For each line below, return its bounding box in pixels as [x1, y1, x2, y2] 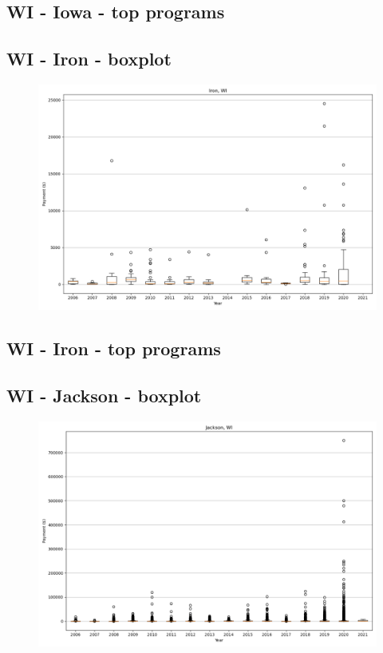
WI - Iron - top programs [6, 336, 221, 361]
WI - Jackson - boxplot [6, 383, 202, 408]
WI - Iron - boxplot [6, 46, 172, 71]
